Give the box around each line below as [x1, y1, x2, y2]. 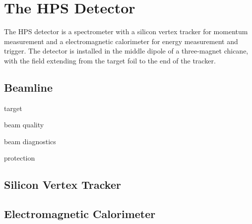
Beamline [4, 79, 53, 95]
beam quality [4, 119, 44, 130]
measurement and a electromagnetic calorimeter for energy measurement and [4, 36, 238, 46]
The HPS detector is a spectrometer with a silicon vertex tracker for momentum [4, 26, 248, 37]
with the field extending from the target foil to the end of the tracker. [4, 55, 216, 65]
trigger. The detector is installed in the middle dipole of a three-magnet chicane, [4, 46, 249, 56]
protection [4, 153, 35, 163]
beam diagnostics [4, 136, 56, 146]
